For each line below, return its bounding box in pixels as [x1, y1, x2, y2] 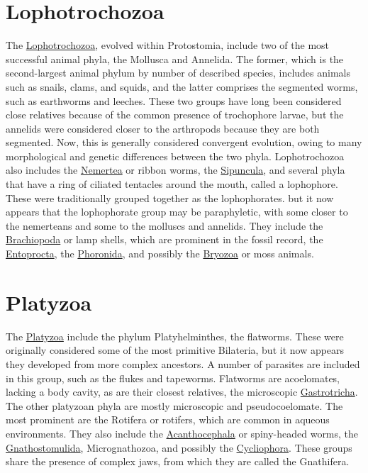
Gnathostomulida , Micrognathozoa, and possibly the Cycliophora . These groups [6, 440, 352, 455]
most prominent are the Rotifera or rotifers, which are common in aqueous [6, 412, 330, 427]
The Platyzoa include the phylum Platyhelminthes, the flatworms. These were [6, 328, 344, 343]
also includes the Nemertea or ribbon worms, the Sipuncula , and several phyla [6, 162, 345, 177]
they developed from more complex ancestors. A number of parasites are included [6, 356, 360, 371]
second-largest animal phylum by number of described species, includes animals [6, 65, 350, 80]
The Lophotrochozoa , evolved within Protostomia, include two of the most [6, 38, 330, 52]
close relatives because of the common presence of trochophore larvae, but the [6, 107, 344, 122]
